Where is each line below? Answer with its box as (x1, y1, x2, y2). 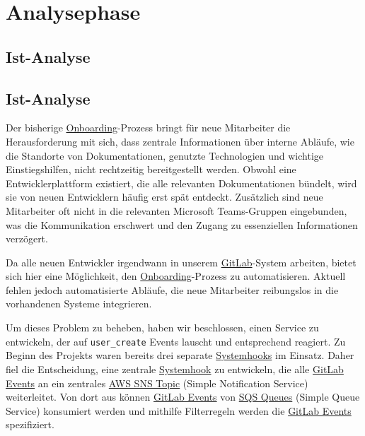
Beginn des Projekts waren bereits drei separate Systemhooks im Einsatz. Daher (6, 348, 354, 363)
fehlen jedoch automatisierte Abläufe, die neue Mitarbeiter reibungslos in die (6, 282, 339, 297)
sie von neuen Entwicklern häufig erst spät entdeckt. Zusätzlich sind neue (6, 189, 323, 204)
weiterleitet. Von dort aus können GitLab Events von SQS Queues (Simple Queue (6, 389, 360, 404)
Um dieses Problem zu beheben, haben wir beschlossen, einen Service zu (6, 320, 319, 335)
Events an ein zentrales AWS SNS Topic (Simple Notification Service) (6, 375, 308, 390)
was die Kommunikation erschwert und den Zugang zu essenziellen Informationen (6, 217, 358, 232)
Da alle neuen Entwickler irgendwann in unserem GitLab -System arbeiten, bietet (6, 254, 357, 269)
